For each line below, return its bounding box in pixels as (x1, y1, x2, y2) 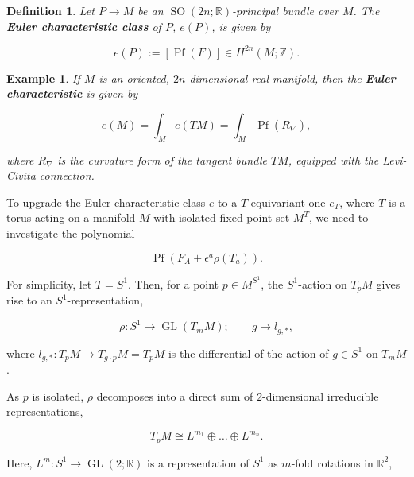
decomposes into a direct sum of (96, 387, 253, 404)
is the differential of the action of (168, 344, 329, 361)
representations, (6, 403, 83, 420)
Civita (6, 167, 36, 184)
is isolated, (32, 387, 84, 404)
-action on (298, 275, 347, 292)
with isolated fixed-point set (153, 209, 290, 226)
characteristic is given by (6, 85, 138, 102)
